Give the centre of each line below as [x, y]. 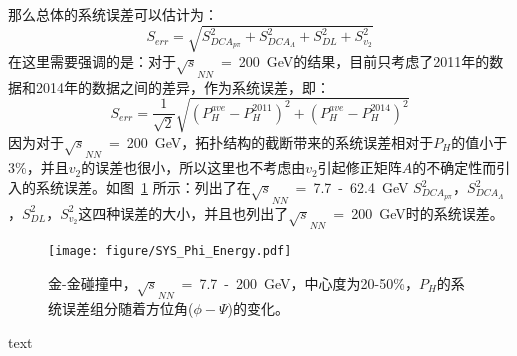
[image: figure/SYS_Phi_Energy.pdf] [170, 251]
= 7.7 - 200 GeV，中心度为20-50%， [300, 282]
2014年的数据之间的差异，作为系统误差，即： [182, 86]
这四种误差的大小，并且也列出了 [183, 212]
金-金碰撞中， [92, 282]
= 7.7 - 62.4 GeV [352, 187]
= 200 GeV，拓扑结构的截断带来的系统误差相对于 [271, 141]
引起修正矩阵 [359, 167]
